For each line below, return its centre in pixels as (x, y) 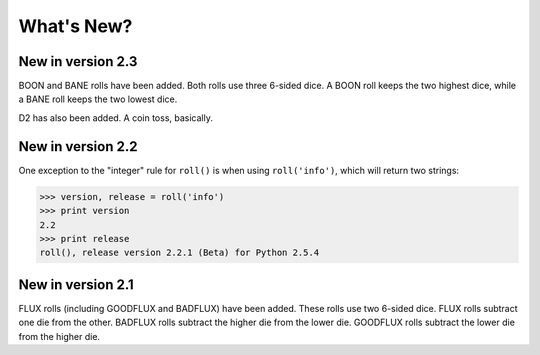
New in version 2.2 (78, 146)
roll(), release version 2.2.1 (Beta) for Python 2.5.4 (179, 253)
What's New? (75, 26)
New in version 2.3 (78, 61)
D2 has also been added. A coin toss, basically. (116, 117)
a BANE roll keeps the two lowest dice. (98, 99)
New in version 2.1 (76, 284)
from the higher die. (59, 336)
